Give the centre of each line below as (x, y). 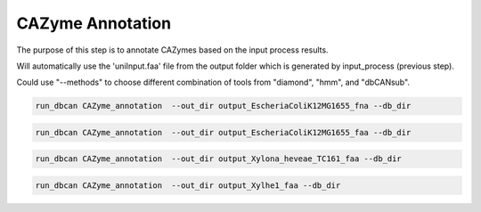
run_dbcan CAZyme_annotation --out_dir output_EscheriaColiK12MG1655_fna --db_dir (223, 106)
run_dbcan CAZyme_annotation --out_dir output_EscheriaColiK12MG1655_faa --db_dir (223, 132)
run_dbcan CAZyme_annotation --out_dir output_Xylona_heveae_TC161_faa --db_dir (219, 159)
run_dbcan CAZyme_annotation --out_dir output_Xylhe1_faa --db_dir (188, 186)
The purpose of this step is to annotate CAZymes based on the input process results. (172, 50)
